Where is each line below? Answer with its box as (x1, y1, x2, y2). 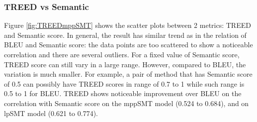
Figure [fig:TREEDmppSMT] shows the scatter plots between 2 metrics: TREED (4, 20, 251, 30)
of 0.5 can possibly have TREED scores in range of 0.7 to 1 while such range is (4, 78, 245, 89)
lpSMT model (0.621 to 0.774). (4, 108, 98, 118)
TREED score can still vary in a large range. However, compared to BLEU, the (4, 59, 246, 69)
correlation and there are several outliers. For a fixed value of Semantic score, (4, 49, 240, 59)
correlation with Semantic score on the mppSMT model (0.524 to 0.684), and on (4, 98, 249, 108)
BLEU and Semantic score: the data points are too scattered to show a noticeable (4, 39, 253, 50)
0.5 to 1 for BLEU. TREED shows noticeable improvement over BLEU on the (4, 88, 242, 99)
